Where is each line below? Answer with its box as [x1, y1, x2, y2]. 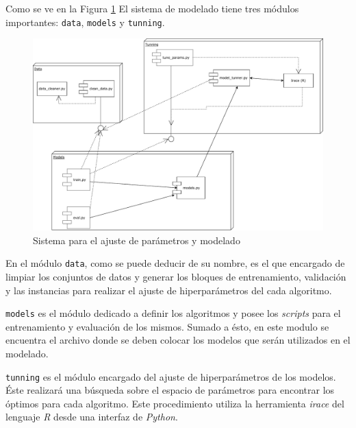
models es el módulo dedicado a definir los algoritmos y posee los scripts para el [5, 306, 341, 320]
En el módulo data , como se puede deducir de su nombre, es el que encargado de [5, 256, 345, 270]
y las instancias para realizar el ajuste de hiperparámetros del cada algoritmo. [5, 283, 332, 297]
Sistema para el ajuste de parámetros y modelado [33, 233, 240, 247]
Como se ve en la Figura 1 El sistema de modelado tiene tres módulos [5, 1, 299, 15]
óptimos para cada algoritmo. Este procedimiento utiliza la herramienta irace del [5, 396, 344, 410]
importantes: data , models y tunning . [5, 14, 165, 29]
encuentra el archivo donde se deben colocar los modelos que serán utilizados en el [5, 333, 351, 347]
